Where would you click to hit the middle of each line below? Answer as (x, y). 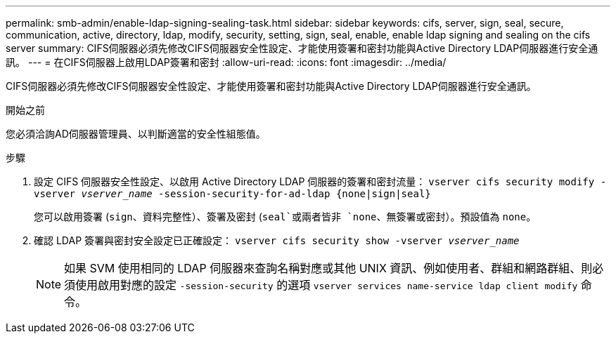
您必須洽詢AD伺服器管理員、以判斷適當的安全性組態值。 (136, 134)
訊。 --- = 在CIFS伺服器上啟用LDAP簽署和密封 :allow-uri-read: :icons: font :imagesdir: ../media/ (226, 62)
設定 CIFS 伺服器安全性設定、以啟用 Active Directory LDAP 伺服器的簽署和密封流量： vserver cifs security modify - (320, 181)
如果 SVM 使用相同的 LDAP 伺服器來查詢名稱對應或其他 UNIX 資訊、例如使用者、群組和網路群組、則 (328, 268)
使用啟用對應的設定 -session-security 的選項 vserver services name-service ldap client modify (327, 285)
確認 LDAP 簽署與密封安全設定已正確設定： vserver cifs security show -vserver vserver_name (277, 240)
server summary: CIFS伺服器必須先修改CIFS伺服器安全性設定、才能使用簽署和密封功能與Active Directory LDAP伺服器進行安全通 (302, 48)
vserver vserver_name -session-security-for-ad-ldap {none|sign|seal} (232, 194)
